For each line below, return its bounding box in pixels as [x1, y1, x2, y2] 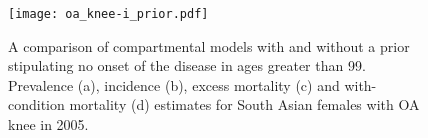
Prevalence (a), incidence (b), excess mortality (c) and [8, 74, 340, 95]
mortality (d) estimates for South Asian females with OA [69, 94, 420, 115]
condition [8, 94, 65, 115]
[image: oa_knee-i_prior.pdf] [8, 7, 209, 21]
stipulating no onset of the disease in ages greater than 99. [8, 55, 366, 76]
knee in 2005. [8, 114, 89, 135]
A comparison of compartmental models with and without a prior [8, 35, 410, 56]
